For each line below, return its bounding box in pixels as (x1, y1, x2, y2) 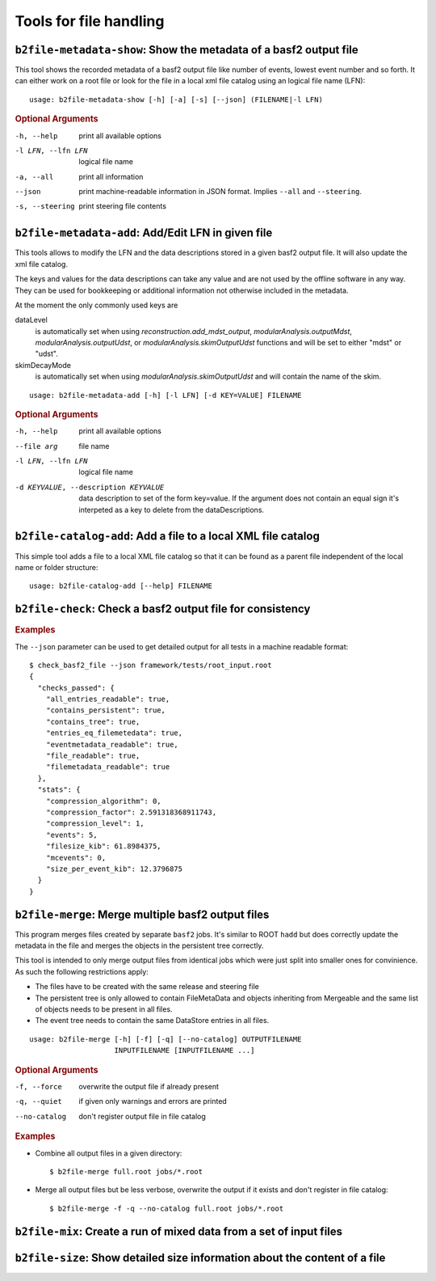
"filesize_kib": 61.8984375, (45, 842, 161, 851)
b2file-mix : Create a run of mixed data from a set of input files (15, 1224, 343, 1238)
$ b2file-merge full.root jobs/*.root (49, 1167, 203, 1177)
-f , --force (15, 1082, 62, 1091)
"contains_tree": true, (45, 717, 140, 726)
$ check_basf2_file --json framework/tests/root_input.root (29, 660, 272, 670)
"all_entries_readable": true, (45, 695, 170, 704)
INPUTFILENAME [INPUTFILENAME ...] (114, 1046, 255, 1055)
